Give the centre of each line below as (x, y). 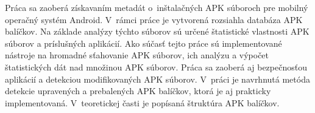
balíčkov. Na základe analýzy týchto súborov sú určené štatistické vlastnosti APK (157, 31)
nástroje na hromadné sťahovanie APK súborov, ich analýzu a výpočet (137, 55)
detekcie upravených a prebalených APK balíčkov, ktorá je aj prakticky (138, 91)
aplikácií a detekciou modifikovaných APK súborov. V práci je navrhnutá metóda (157, 79)
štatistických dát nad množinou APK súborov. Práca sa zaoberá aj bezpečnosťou (156, 67)
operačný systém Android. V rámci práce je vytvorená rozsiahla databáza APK (154, 19)
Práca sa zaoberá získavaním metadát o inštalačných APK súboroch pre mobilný (157, 7)
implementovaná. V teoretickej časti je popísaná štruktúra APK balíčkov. (142, 102)
